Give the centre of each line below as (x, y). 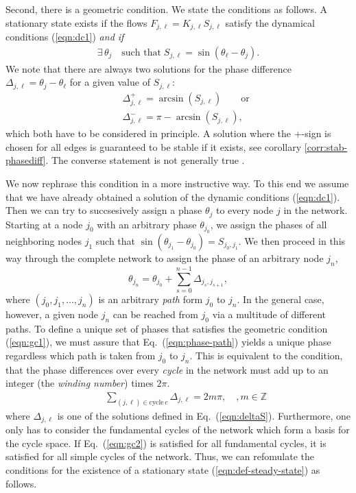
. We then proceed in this (292, 241)
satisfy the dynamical (270, 22)
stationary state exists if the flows (76, 22)
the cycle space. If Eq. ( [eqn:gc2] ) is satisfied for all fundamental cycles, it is (166, 443)
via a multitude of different (269, 314)
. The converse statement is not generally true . (145, 160)
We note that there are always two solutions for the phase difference (149, 68)
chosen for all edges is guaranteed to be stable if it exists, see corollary (154, 146)
